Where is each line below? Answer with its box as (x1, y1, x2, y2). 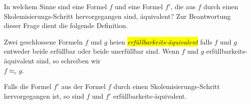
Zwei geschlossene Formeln (4, 36, 83, 46)
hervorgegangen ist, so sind (4, 90, 84, 101)
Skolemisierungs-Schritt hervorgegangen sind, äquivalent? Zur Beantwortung (4, 11, 231, 21)
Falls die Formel (4, 81, 51, 91)
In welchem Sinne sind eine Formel (4, 1, 107, 11)
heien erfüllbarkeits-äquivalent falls (109, 36, 212, 46)
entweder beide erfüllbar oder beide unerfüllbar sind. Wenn (4, 46, 180, 56)
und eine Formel (115, 1, 163, 11)
